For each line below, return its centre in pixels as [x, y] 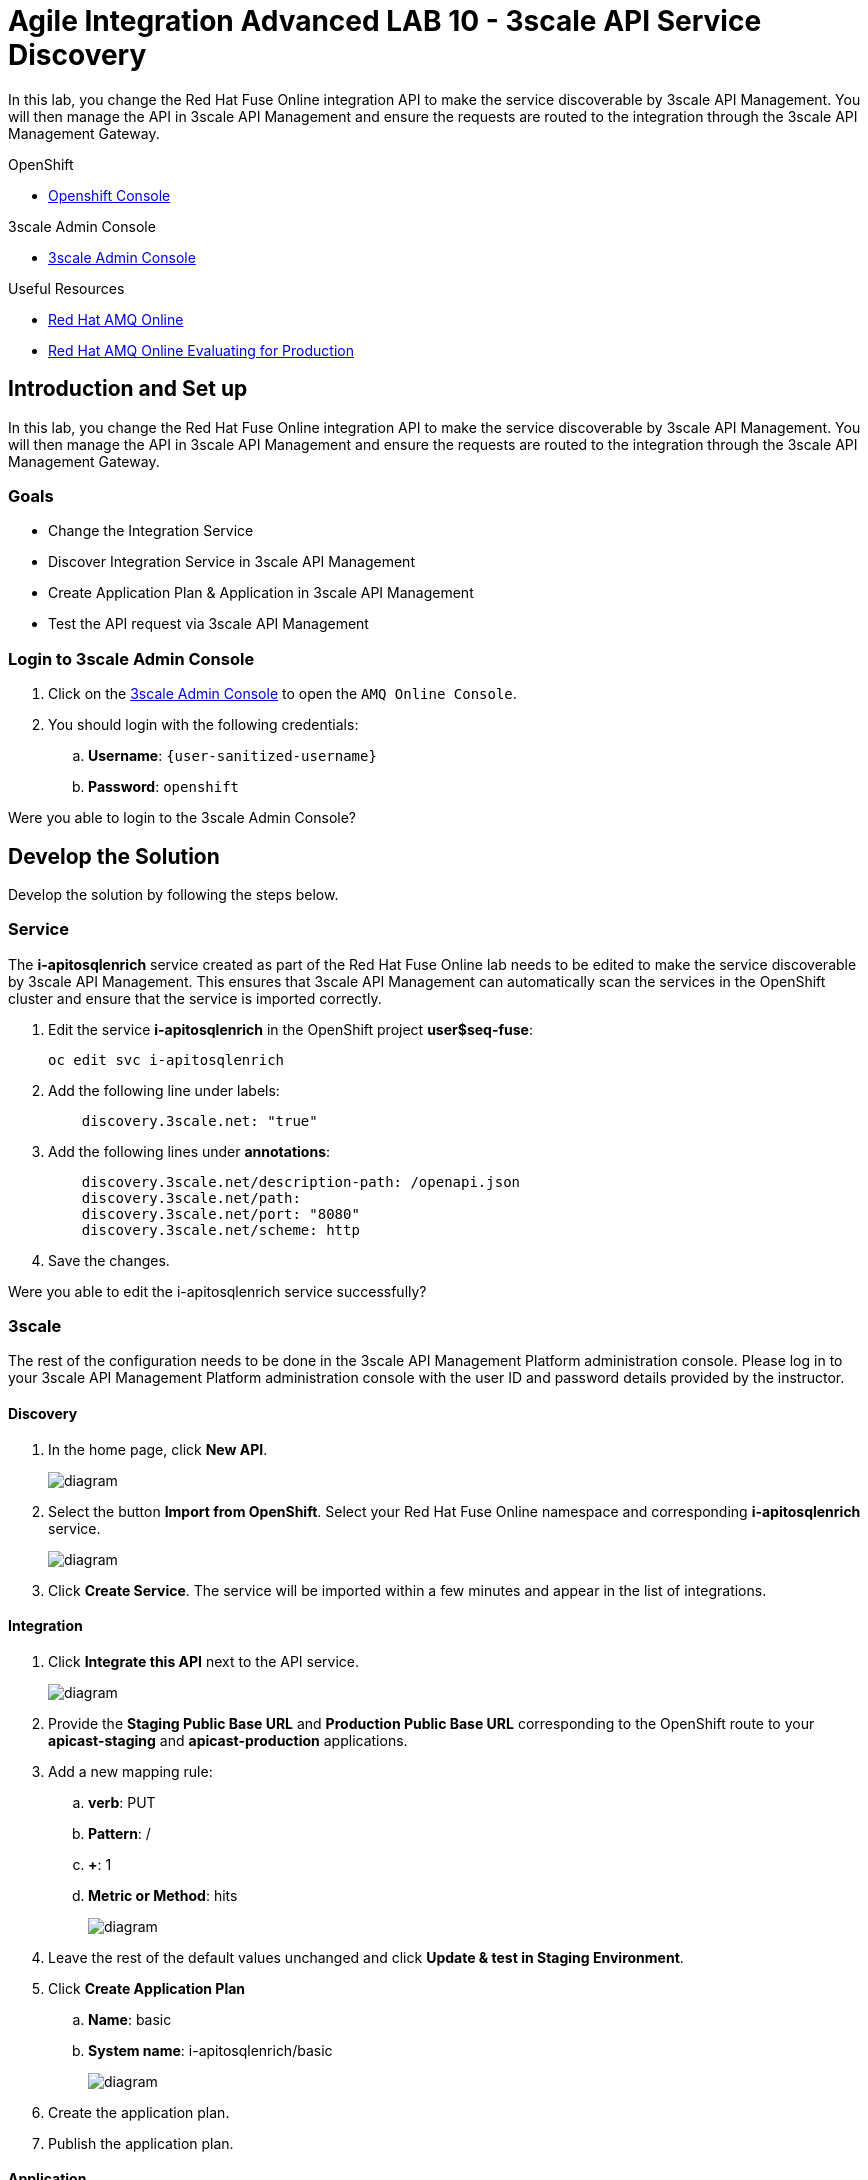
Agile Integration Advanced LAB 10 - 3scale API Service [385, 21]
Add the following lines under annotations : [189, 1151]
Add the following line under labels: [164, 1090]
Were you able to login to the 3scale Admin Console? [182, 818]
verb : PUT [122, 1802]
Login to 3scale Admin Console [131, 658]
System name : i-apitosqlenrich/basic [210, 2050]
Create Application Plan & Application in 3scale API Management [261, 593]
